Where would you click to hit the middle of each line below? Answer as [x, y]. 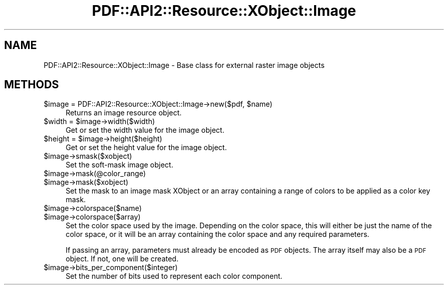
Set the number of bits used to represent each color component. [174, 276]
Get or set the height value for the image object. [146, 148]
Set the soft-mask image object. [119, 165]
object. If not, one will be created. [122, 259]
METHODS [32, 85]
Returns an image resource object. [124, 113]
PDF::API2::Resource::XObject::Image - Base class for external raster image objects [184, 65]
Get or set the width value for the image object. [145, 130]
